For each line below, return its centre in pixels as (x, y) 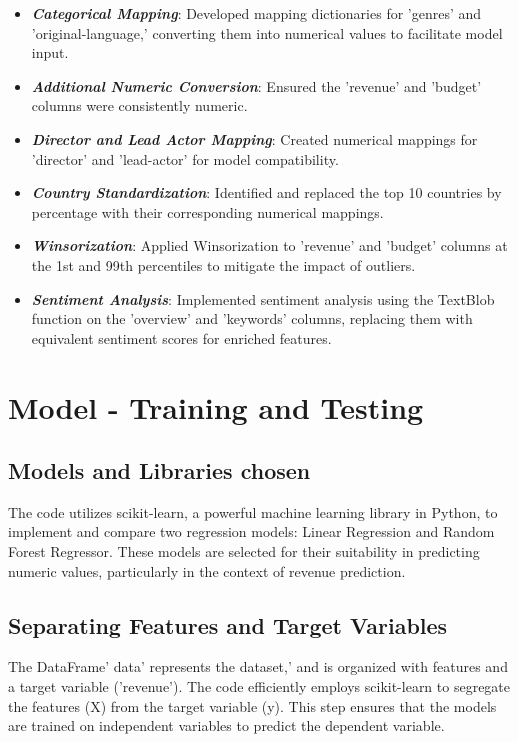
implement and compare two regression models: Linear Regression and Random (251, 531)
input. (50, 52)
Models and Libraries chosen (159, 470)
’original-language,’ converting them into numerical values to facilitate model (267, 32)
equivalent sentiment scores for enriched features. (181, 337)
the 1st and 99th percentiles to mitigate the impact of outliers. (223, 264)
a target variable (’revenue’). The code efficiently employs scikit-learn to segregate (259, 686)
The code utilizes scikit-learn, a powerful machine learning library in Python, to (253, 511)
